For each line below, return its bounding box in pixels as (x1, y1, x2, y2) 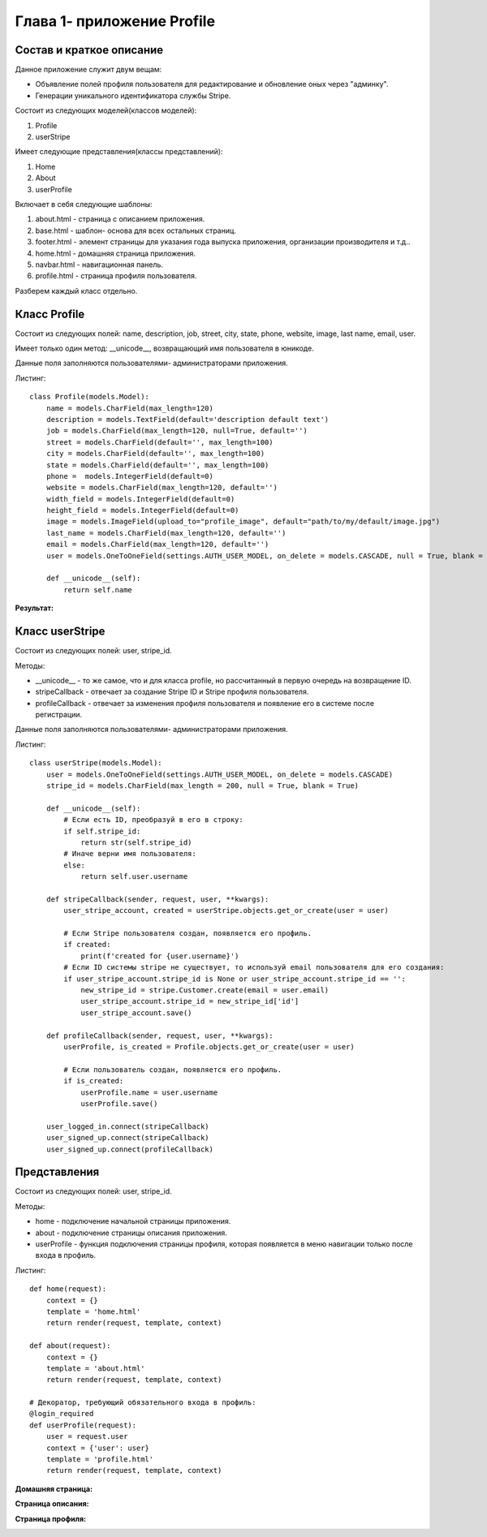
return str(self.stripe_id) (80, 837, 192, 847)
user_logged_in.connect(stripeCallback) (45, 1122, 210, 1131)
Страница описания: (15, 1499, 89, 1509)
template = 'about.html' (45, 1363, 145, 1373)
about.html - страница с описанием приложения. (35, 214, 205, 224)
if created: (63, 940, 111, 949)
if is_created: (63, 1076, 124, 1086)
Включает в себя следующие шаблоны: (15, 199, 153, 209)
